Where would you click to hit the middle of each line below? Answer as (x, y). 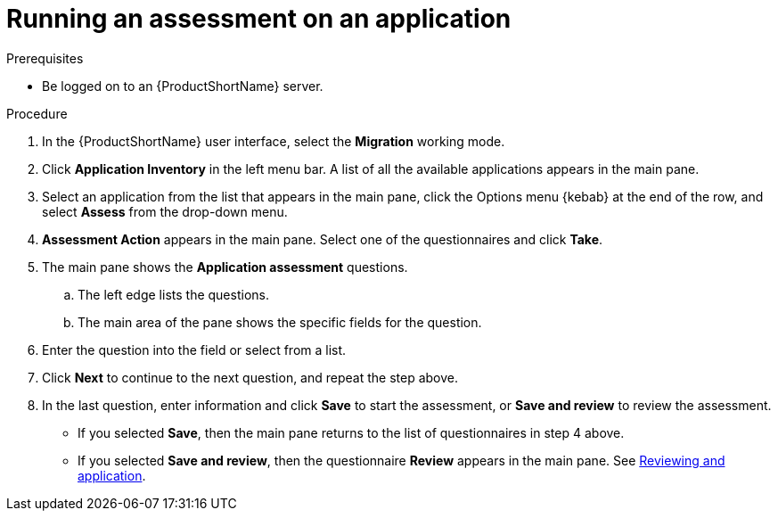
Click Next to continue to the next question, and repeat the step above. (250, 377)
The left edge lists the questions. (173, 294)
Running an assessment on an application (259, 19)
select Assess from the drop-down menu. (165, 211)
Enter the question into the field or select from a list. (194, 349)
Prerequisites (45, 58)
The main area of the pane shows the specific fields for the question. (280, 322)
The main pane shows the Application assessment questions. (225, 267)
